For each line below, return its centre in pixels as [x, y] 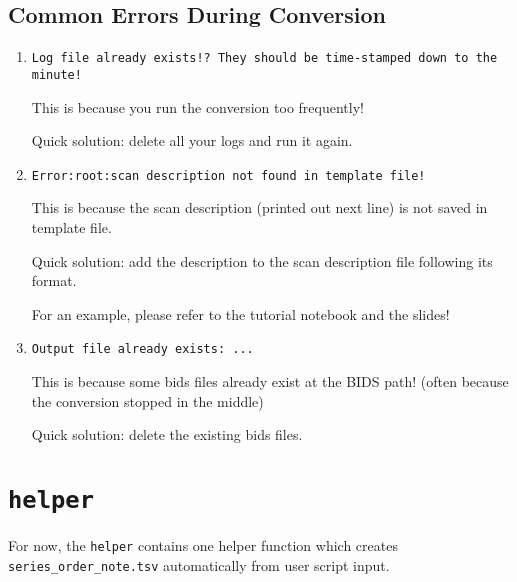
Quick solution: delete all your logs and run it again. [192, 140]
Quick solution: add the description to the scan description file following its [262, 260]
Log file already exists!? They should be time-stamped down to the [264, 58]
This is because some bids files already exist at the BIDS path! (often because [270, 380]
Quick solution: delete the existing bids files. [167, 434]
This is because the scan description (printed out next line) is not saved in [259, 207]
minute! [56, 74]
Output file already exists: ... [142, 349]
